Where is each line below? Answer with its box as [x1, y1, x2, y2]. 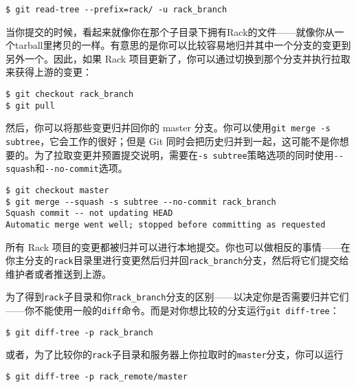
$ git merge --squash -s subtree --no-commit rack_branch [5, 197, 276, 207]
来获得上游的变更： [5, 65, 92, 79]
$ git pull [5, 100, 55, 111]
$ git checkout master [5, 185, 109, 195]
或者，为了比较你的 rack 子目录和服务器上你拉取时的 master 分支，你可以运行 [5, 347, 344, 362]
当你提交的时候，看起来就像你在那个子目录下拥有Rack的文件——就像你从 [5, 24, 335, 38]
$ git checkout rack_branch [5, 89, 134, 100]
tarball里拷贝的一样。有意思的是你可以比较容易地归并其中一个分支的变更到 [14, 38, 351, 52]
